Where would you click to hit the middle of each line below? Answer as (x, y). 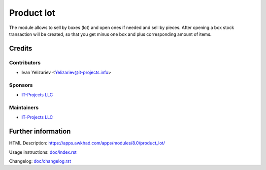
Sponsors (21, 85)
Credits (21, 48)
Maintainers (24, 107)
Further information (40, 131)
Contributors (25, 62)
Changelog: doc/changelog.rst (40, 161)
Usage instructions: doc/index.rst (43, 152)
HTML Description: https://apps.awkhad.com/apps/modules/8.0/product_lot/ (87, 143)
